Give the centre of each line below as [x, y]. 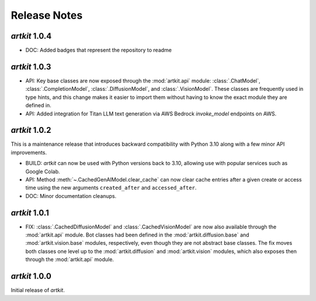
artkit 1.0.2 [31, 130]
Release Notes [47, 15]
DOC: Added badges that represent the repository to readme [99, 50]
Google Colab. [43, 171]
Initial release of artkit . [38, 290]
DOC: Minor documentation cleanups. [71, 196]
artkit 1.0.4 [31, 36]
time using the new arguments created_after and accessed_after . [111, 188]
